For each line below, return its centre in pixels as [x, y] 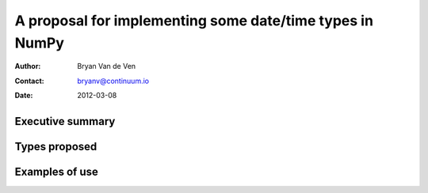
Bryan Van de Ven [107, 66]
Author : [28, 66]
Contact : [30, 81]
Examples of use [56, 171]
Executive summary [65, 121]
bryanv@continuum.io [113, 81]
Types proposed [56, 146]
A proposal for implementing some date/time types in [194, 21]
